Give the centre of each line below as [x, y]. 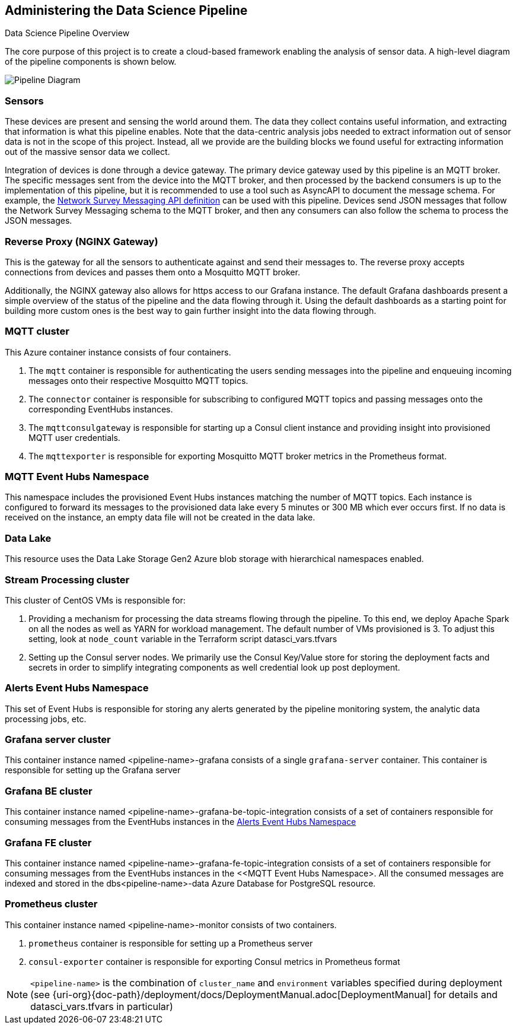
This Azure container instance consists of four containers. [118, 352]
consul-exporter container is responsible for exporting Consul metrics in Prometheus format [214, 961]
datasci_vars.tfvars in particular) [102, 1006]
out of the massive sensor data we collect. [87, 152]
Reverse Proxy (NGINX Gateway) [82, 241]
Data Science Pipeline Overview [67, 33]
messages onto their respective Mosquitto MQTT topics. [138, 380]
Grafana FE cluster [48, 842]
